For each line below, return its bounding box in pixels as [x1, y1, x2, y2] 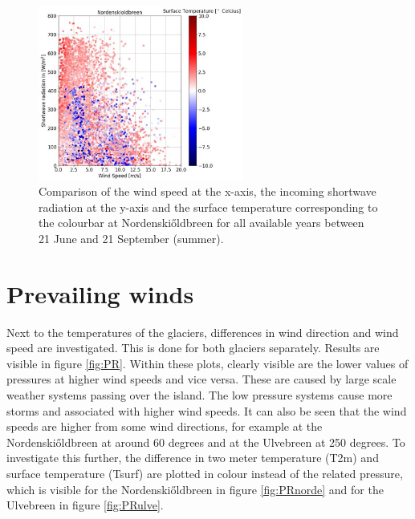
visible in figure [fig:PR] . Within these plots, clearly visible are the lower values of [6, 355, 409, 371]
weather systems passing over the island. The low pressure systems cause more [6, 387, 393, 403]
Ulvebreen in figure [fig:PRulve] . [6, 497, 164, 513]
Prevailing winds [6, 277, 194, 310]
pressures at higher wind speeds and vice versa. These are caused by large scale [6, 371, 397, 387]
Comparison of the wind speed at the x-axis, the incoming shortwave [39, 183, 376, 200]
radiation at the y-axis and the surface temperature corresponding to [39, 198, 378, 215]
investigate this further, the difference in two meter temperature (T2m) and [6, 449, 379, 466]
